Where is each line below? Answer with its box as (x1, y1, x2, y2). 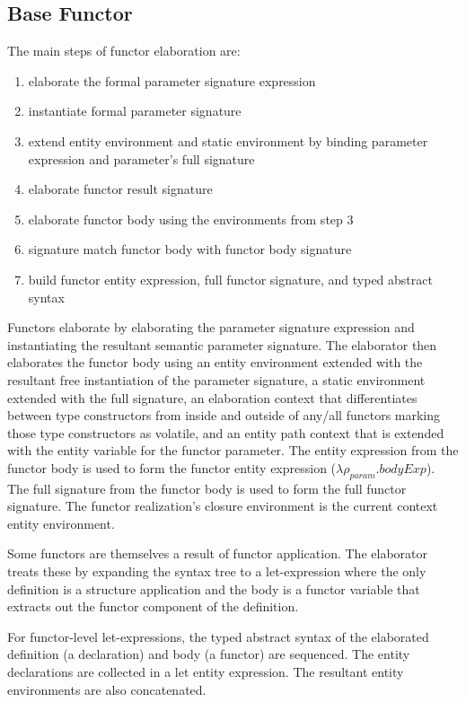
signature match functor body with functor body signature (28, 240, 352, 259)
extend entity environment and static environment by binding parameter (28, 131, 428, 150)
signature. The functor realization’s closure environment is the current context (7, 496, 438, 515)
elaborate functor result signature (28, 180, 213, 198)
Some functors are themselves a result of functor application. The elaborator (7, 544, 427, 563)
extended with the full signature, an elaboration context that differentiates (7, 388, 418, 407)
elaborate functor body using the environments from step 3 (28, 209, 354, 228)
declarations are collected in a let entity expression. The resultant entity (7, 663, 404, 681)
